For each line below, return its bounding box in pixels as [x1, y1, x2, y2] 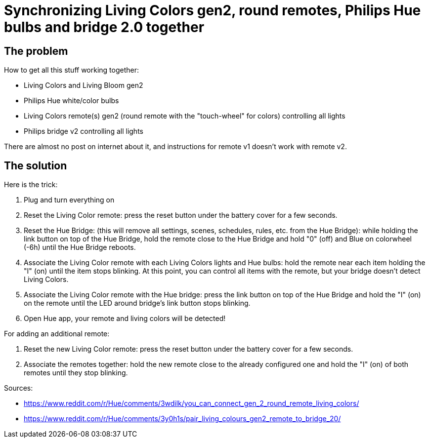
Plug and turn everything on [24, 196, 115, 204]
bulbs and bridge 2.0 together [4, 19, 205, 36]
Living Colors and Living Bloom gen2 [24, 81, 143, 90]
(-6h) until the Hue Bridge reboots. [24, 243, 136, 252]
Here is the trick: [4, 180, 58, 189]
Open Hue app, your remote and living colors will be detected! [24, 314, 226, 323]
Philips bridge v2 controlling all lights [24, 127, 143, 136]
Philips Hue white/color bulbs [24, 96, 119, 105]
